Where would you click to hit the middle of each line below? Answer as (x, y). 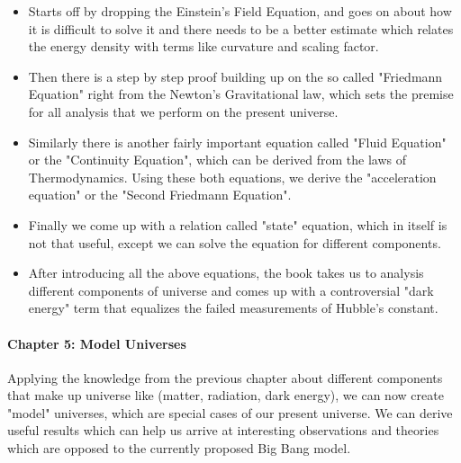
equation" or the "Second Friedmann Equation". (160, 195)
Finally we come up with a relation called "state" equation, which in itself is (238, 224)
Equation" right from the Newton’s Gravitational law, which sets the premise (241, 94)
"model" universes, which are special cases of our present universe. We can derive (230, 412)
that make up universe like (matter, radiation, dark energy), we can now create (226, 395)
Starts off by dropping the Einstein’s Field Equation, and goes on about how (240, 11)
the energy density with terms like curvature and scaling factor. (203, 46)
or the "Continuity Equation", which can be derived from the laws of (217, 160)
